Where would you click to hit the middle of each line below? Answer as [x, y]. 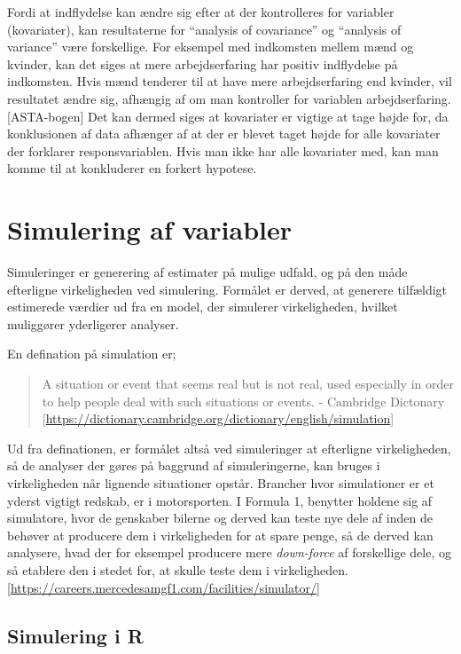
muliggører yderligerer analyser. [93, 323]
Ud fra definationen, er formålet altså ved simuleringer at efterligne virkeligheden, [229, 448]
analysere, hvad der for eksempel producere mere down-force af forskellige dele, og [229, 552]
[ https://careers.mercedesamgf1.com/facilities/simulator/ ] [164, 587]
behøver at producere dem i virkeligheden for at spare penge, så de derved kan [220, 535]
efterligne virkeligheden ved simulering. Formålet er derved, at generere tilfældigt [227, 289]
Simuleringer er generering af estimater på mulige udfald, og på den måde [207, 272]
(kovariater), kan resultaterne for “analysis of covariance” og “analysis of [204, 29]
